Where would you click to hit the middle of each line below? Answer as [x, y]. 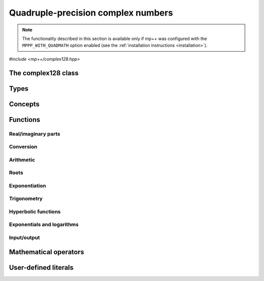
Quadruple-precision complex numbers [91, 13]
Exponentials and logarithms [44, 224]
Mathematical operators [46, 252]
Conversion [23, 147]
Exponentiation [28, 185]
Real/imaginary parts [35, 134]
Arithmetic [22, 160]
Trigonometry [26, 199]
